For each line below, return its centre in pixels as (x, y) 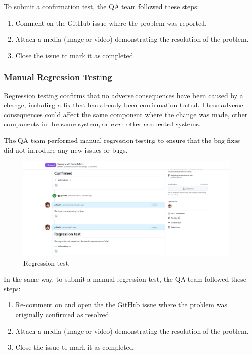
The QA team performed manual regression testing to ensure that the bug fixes (122, 140)
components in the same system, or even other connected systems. (102, 124)
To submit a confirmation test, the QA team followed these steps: (101, 6)
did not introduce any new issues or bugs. (66, 150)
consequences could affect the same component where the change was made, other (126, 114)
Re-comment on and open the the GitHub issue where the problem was (121, 305)
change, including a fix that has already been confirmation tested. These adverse (124, 105)
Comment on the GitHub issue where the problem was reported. (111, 23)
